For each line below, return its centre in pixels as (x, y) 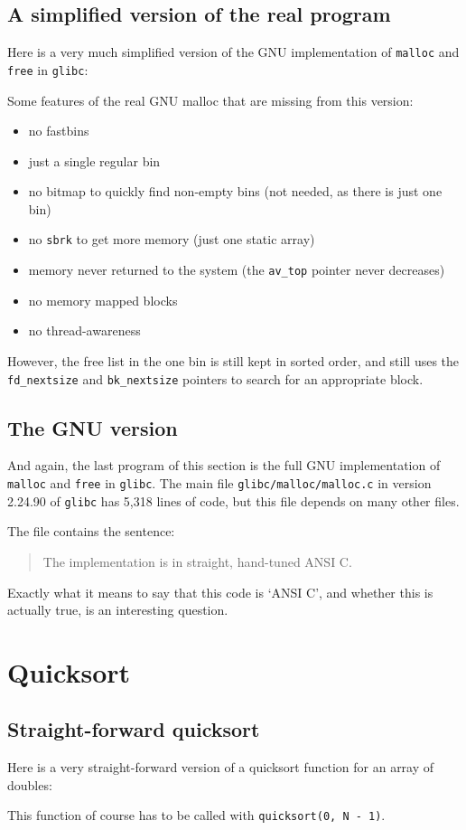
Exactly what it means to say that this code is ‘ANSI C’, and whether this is (220, 592)
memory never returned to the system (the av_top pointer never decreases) (237, 270)
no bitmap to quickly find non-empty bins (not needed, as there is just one (235, 191)
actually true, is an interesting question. (118, 610)
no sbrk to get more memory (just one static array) (172, 239)
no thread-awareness (84, 330)
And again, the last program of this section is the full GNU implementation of (224, 465)
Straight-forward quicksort (134, 729)
